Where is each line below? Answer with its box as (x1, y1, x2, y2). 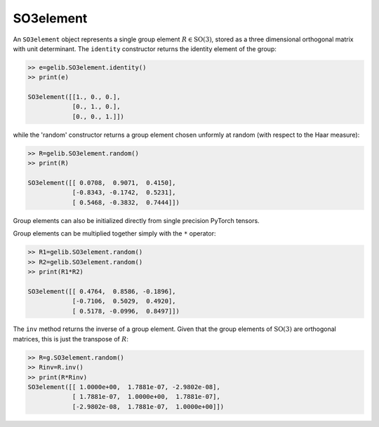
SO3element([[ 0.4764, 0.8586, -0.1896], (27, 287, 176, 295)
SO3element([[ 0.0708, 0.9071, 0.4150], (27, 179, 176, 187)
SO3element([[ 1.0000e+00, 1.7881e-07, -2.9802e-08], (27, 383, 220, 391)
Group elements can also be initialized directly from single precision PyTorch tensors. (13, 216, 260, 224)
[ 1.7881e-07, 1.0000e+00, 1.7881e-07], (72, 393, 220, 401)
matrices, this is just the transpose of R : (13, 334, 129, 343)
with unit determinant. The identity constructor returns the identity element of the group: (13, 44, 277, 53)
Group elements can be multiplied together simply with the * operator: (13, 229, 216, 238)
